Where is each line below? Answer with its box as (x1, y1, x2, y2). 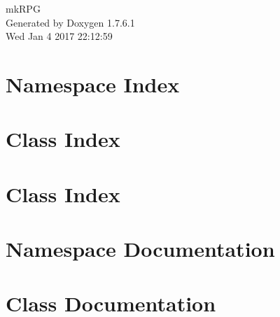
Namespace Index (6, 69, 180, 98)
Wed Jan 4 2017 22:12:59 (6, 29, 113, 43)
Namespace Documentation (6, 234, 275, 263)
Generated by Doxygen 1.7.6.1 (6, 15, 135, 29)
